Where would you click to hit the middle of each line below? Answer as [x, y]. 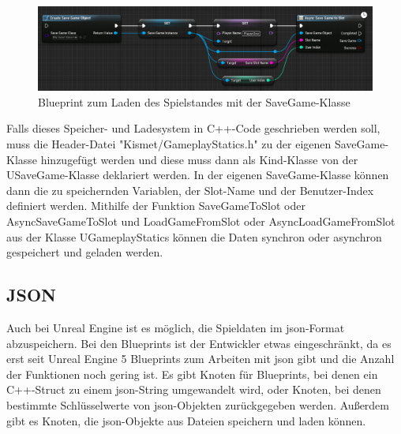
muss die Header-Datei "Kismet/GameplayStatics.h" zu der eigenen [169, 144]
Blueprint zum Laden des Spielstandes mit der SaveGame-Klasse [194, 101]
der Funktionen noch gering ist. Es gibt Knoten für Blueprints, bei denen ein [192, 374]
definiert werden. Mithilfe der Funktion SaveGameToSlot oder [156, 206]
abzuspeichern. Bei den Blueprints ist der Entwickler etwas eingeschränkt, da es [199, 343]
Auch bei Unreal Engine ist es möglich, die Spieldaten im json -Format [176, 327]
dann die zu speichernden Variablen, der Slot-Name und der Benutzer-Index [190, 190]
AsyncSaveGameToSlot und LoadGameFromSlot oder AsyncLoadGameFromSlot [201, 221]
